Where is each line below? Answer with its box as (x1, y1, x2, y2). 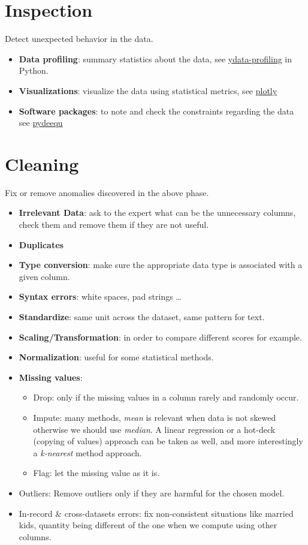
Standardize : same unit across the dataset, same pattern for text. (19, 310, 265, 323)
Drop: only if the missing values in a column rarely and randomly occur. (33, 391, 299, 404)
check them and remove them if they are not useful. (19, 218, 209, 230)
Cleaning (5, 151, 79, 176)
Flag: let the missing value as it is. (33, 466, 160, 479)
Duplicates (19, 238, 64, 251)
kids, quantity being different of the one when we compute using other (19, 519, 277, 531)
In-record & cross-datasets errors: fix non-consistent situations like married (19, 507, 294, 519)
